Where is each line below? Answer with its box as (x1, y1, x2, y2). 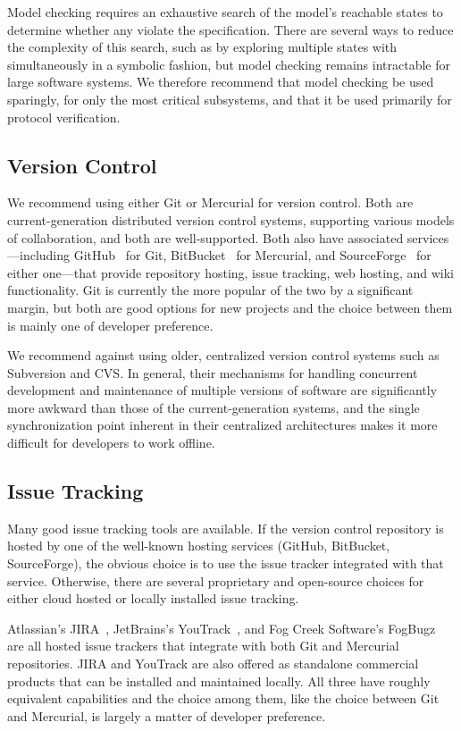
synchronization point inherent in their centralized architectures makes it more (7, 416, 438, 434)
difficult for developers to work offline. (7, 433, 215, 452)
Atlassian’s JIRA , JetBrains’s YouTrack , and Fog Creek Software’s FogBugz (7, 618, 436, 637)
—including (7, 246, 71, 265)
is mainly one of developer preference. (7, 315, 214, 334)
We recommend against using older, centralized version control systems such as (7, 346, 440, 365)
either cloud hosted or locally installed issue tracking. (7, 589, 299, 608)
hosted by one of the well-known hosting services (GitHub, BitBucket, (7, 536, 390, 555)
